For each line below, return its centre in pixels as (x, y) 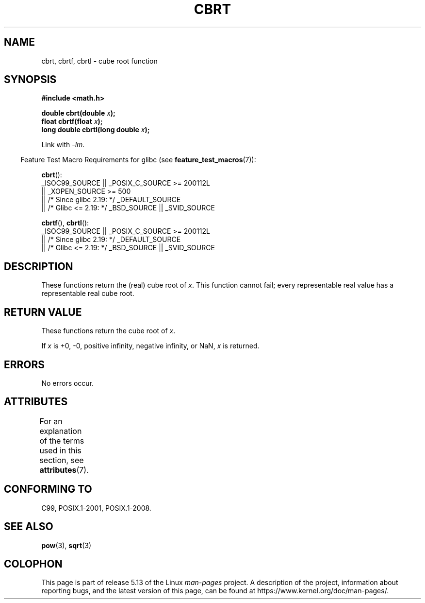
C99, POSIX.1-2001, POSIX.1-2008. (96, 508)
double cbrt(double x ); (78, 113)
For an (51, 421)
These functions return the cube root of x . (108, 331)
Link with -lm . (63, 145)
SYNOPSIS (30, 80)
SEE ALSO (29, 527)
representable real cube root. (88, 293)
